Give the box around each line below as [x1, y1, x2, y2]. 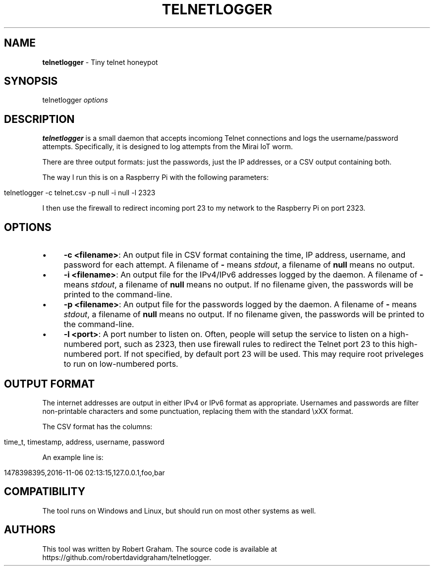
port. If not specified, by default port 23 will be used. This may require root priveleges [104, 349, 424, 359]
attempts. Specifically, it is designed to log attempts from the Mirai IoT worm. [42, 142, 293, 151]
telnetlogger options [42, 96, 108, 105]
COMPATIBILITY [4, 485, 85, 498]
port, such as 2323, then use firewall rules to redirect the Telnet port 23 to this [104, 339, 396, 349]
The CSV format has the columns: [42, 422, 153, 431]
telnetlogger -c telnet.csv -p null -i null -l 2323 [4, 188, 156, 197]
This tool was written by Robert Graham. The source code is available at [42, 544, 277, 553]
